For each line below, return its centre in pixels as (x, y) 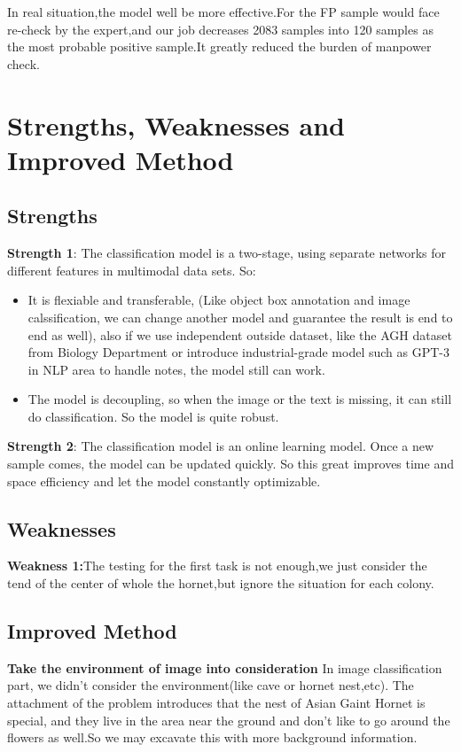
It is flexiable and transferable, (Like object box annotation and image (219, 300)
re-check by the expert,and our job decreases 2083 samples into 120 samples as (220, 29)
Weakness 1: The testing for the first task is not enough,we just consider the (217, 566)
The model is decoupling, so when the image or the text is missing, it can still (240, 399)
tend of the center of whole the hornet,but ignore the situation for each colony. (221, 583)
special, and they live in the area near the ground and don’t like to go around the (229, 720)
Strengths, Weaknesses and (176, 124)
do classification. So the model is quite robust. (153, 416)
